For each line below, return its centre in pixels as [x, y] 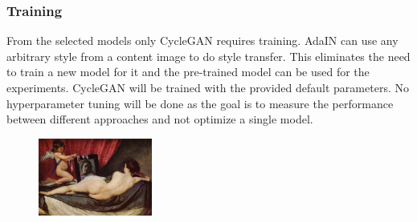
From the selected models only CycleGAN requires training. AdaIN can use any [202, 40]
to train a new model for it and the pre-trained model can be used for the [188, 72]
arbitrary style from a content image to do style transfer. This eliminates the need [208, 56]
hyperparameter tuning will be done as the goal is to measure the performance [200, 103]
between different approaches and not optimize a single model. [160, 119]
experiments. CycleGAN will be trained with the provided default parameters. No [208, 87]
